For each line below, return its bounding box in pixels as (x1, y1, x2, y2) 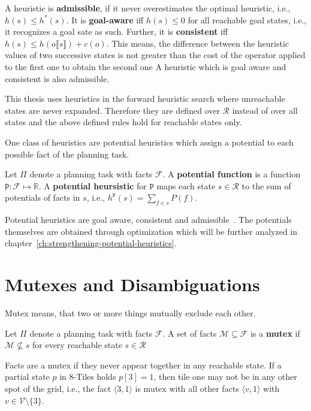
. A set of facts (162, 327, 217, 339)
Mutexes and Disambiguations (5, 272, 260, 297)
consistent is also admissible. (5, 72, 110, 84)
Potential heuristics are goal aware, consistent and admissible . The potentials (5, 213, 292, 226)
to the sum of (241, 179, 291, 192)
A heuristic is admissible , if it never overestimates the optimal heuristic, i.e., (5, 2, 291, 14)
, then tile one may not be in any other (153, 370, 297, 383)
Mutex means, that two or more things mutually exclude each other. (5, 307, 256, 319)
